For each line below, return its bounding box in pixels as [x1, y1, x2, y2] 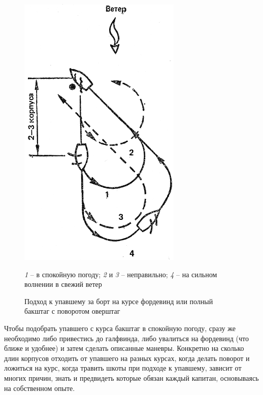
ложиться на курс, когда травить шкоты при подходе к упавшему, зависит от [4, 363, 242, 373]
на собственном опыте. [4, 382, 75, 393]
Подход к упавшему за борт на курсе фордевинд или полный [24, 295, 213, 306]
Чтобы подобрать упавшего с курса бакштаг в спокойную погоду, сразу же [4, 322, 236, 333]
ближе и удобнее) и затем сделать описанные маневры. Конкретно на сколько [4, 343, 244, 353]
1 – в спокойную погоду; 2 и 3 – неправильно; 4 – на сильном [24, 269, 217, 279]
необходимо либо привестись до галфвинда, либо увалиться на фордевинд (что [4, 333, 249, 343]
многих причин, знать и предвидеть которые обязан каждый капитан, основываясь [4, 372, 259, 383]
